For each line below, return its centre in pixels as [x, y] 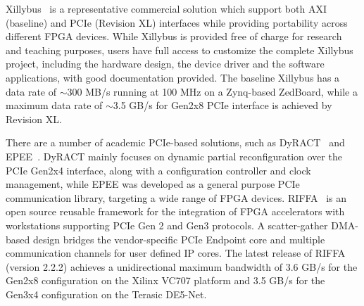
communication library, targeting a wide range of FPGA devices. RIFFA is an [176, 197]
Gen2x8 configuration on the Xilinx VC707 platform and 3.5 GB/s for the [165, 280]
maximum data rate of [54, 105]
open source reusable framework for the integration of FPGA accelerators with [175, 211]
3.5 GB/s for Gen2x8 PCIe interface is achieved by [222, 105]
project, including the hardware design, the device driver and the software [165, 64]
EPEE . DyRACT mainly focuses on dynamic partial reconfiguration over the [174, 156]
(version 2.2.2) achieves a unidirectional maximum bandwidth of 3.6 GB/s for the [182, 266]
